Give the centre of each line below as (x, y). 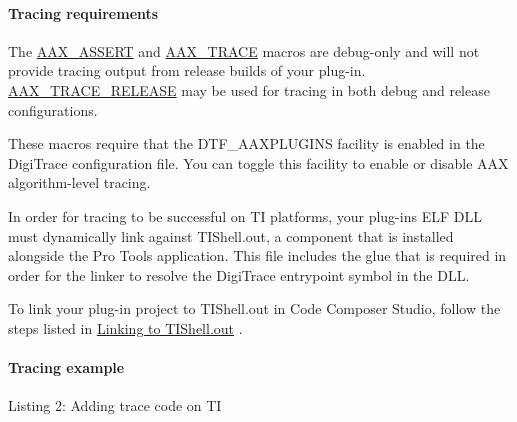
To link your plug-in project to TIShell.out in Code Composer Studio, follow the (254, 308)
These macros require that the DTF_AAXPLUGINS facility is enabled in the (246, 143)
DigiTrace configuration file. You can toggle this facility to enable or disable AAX (258, 162)
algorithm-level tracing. (79, 182)
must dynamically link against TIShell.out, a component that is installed (231, 235)
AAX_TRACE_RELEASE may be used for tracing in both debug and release (249, 89)
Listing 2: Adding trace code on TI (115, 405)
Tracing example (66, 367)
